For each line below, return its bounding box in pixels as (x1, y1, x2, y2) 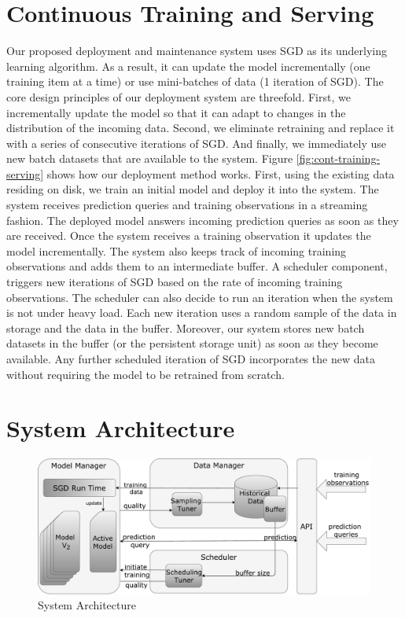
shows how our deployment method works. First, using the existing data (46, 165, 395, 182)
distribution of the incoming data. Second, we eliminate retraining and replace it (6, 120, 395, 136)
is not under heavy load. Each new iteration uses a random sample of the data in (6, 304, 397, 321)
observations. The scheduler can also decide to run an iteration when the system (6, 289, 393, 305)
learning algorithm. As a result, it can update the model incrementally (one (6, 57, 370, 74)
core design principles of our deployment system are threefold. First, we (6, 88, 351, 105)
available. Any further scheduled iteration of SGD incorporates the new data (6, 351, 375, 366)
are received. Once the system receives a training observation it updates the (6, 227, 371, 244)
